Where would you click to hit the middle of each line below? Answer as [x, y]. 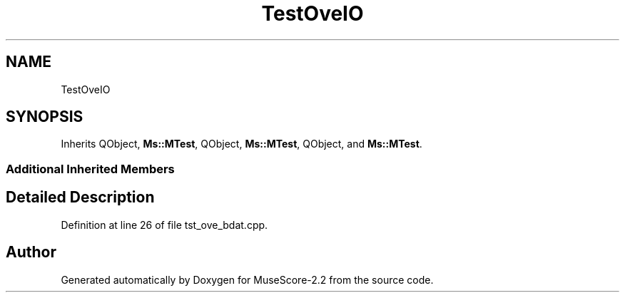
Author [31, 252]
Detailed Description [80, 197]
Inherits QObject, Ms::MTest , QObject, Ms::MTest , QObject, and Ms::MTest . [242, 144]
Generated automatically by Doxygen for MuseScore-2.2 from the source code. [247, 279]
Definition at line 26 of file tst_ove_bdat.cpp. [164, 225]
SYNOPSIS [45, 117]
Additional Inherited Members [90, 169]
